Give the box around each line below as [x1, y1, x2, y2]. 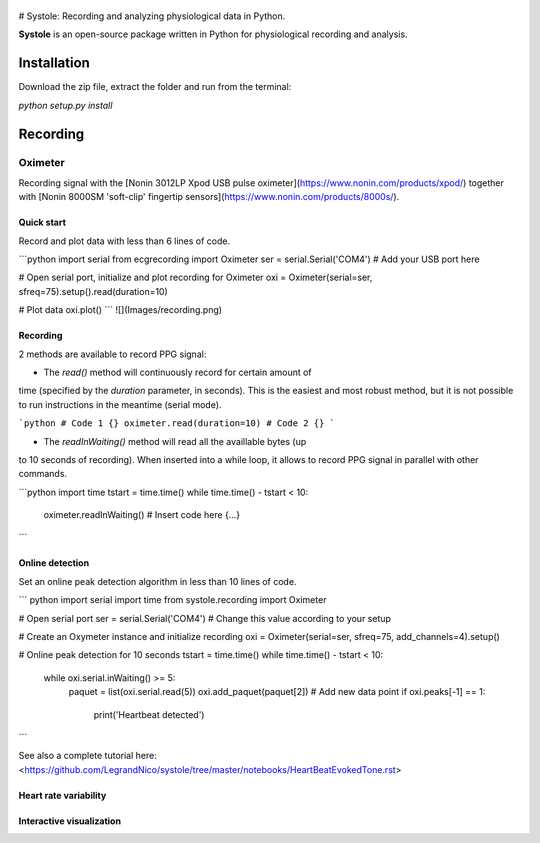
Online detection [18, 557, 90, 569]
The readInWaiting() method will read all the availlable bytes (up [43, 435, 307, 447]
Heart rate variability [18, 789, 107, 801]
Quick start [18, 216, 67, 229]
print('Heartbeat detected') [93, 708, 205, 720]
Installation [18, 55, 90, 72]
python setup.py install [18, 99, 113, 111]
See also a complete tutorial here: [18, 750, 157, 762]
